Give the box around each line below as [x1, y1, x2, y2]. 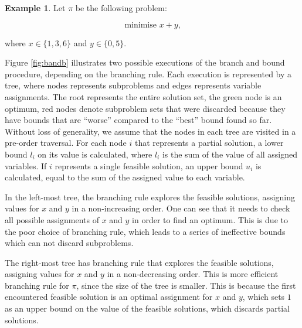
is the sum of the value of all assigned [162, 148, 298, 160]
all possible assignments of [5, 213, 99, 225]
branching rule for [5, 279, 69, 291]
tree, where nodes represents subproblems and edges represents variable [5, 79, 262, 91]
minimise [124, 20, 157, 29]
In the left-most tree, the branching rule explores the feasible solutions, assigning [5, 190, 295, 203]
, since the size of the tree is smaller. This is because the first [76, 279, 296, 291]
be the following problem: [75, 2, 167, 13]
